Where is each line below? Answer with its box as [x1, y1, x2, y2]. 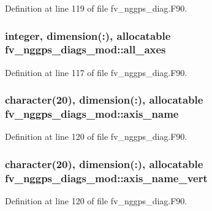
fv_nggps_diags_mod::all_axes [5, 42, 166, 57]
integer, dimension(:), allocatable [5, 28, 171, 43]
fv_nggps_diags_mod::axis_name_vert [5, 170, 208, 185]
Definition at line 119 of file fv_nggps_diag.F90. [5, 2, 187, 14]
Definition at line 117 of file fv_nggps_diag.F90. [5, 66, 187, 79]
